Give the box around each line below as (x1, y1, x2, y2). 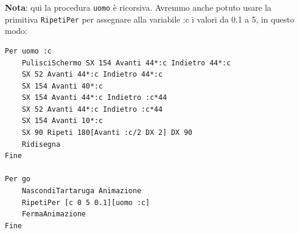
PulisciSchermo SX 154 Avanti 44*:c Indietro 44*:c (21, 58, 231, 67)
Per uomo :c (5, 46, 52, 55)
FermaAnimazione (21, 210, 86, 219)
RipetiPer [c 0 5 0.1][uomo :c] (21, 198, 150, 207)
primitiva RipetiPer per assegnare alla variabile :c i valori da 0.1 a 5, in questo (5, 12, 295, 25)
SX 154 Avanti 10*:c (21, 116, 103, 125)
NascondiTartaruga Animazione (21, 187, 142, 196)
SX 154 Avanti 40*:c (21, 81, 103, 90)
